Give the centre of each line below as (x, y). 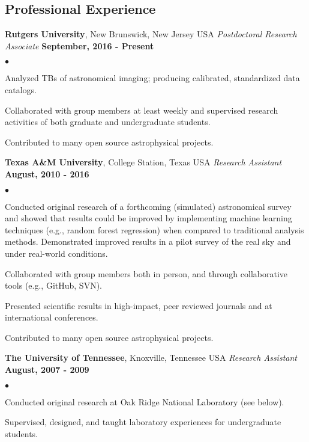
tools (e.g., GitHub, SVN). (53, 285)
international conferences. (52, 317)
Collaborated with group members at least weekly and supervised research (142, 110)
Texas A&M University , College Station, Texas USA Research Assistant (143, 162)
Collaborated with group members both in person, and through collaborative (146, 273)
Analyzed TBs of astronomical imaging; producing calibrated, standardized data (152, 78)
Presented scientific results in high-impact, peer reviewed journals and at (139, 305)
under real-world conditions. (56, 253)
